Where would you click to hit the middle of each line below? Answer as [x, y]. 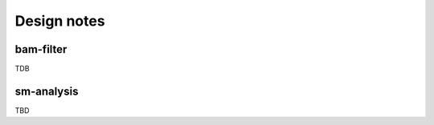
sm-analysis [47, 91]
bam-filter [41, 49]
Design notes [60, 21]
